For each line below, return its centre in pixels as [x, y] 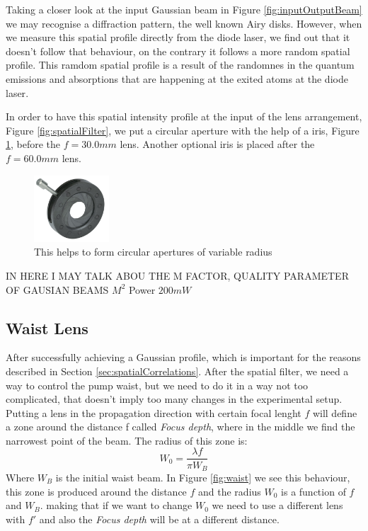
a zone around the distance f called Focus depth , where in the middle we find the [180, 427]
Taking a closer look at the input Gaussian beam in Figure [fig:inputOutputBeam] [184, 9]
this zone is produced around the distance [96, 491]
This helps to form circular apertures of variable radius [153, 252]
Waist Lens [47, 327]
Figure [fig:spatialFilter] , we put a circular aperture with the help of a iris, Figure [183, 130]
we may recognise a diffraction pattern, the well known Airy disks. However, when [184, 23]
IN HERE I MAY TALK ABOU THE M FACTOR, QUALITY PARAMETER [177, 275]
